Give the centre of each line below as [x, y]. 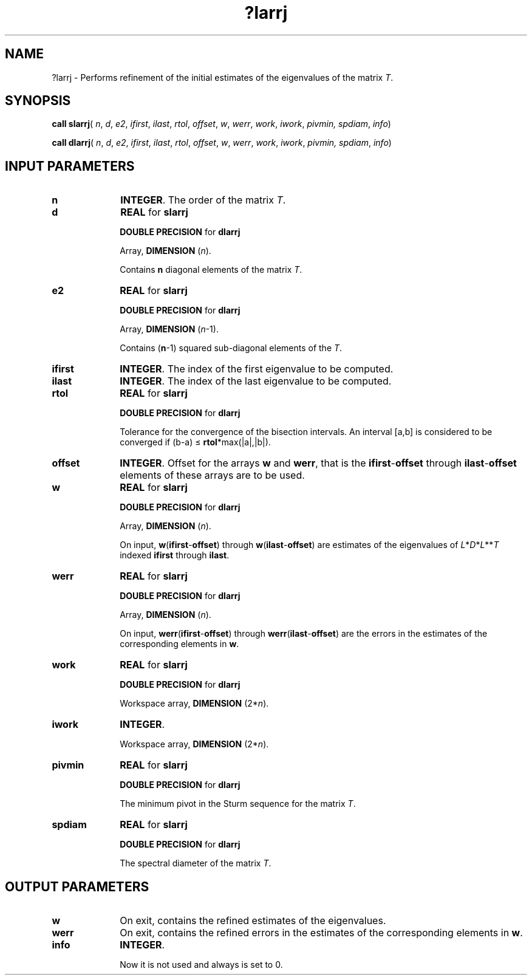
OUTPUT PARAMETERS [77, 886]
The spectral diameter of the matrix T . [196, 863]
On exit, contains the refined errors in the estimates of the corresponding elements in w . [321, 933]
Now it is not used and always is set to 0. [201, 965]
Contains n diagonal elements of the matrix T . [211, 270]
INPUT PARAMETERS [70, 166]
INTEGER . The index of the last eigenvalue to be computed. [256, 381]
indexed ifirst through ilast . [175, 555]
